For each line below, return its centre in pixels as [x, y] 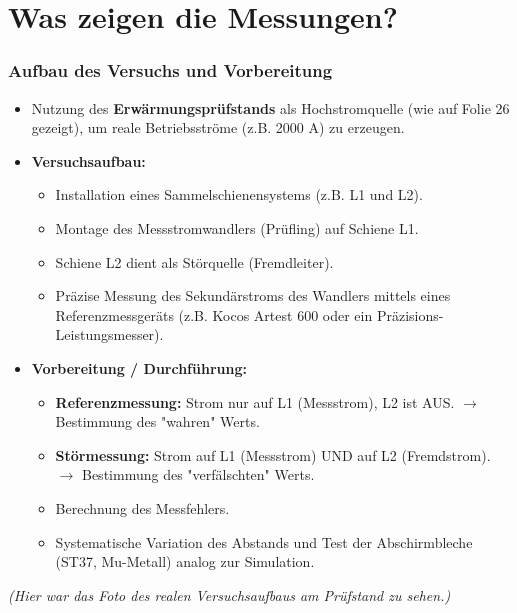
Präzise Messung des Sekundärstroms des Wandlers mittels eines [253, 295]
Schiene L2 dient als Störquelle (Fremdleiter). [194, 261]
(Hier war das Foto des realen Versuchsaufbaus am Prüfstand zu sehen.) [229, 594]
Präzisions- [410, 314]
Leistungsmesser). [109, 334]
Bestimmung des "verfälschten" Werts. [198, 474]
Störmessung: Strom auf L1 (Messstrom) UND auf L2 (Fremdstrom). [273, 454]
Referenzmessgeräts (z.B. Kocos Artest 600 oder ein [214, 314]
